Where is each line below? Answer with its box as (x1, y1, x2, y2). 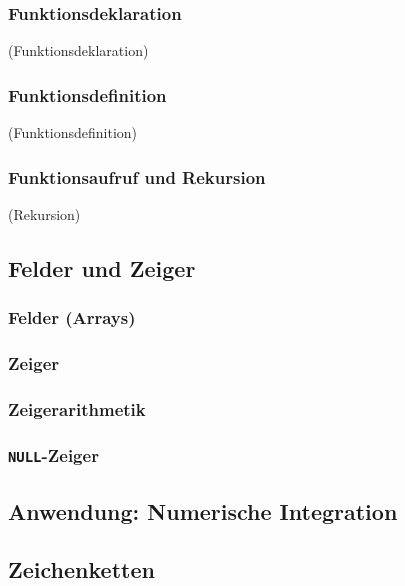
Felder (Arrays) (8, 305, 136, 330)
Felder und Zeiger (8, 252, 196, 283)
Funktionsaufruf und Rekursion (8, 164, 266, 189)
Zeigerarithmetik (8, 396, 146, 421)
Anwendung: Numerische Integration (8, 495, 398, 526)
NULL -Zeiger (8, 442, 99, 467)
